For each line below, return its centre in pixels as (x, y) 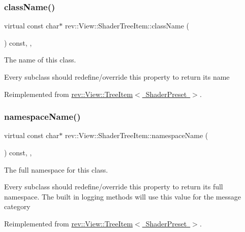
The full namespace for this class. (56, 169)
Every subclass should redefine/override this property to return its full (114, 187)
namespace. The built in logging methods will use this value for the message (122, 196)
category (17, 206)
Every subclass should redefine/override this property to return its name (117, 77)
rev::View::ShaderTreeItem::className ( (127, 26)
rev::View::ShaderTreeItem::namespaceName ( (136, 135)
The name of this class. (40, 60)
